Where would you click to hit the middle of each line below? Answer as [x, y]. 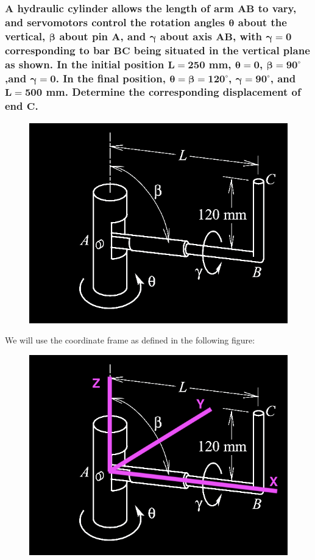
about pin [84, 36]
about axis [186, 36]
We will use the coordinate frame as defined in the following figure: [130, 340]
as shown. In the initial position [85, 64]
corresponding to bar [58, 50]
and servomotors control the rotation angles [115, 22]
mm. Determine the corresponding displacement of [173, 92]
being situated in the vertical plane [222, 50]
